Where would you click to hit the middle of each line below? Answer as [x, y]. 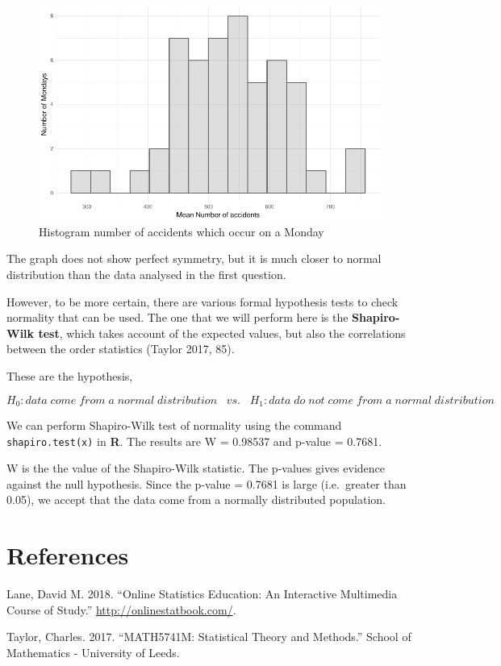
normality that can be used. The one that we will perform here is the [177, 317]
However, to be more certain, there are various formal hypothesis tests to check [202, 301]
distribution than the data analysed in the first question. [146, 274]
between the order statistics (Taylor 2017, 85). [121, 349]
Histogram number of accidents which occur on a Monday [182, 231]
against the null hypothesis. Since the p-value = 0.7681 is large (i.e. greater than [207, 483]
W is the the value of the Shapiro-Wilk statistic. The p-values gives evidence [196, 468]
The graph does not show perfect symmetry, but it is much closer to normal [194, 258]
